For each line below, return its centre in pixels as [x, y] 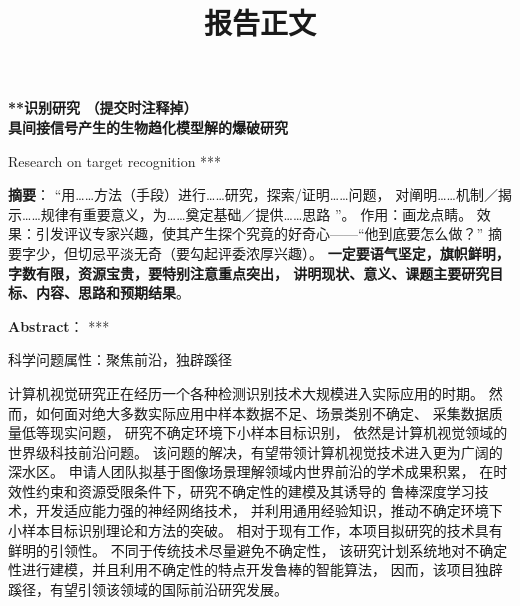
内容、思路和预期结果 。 [112, 292]
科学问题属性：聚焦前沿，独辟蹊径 [120, 359]
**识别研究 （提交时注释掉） [103, 107]
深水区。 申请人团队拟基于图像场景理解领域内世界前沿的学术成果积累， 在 [251, 471]
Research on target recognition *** [115, 160]
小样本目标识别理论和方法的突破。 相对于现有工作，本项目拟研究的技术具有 [255, 530]
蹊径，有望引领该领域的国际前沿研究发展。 [148, 588]
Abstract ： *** [59, 325]
